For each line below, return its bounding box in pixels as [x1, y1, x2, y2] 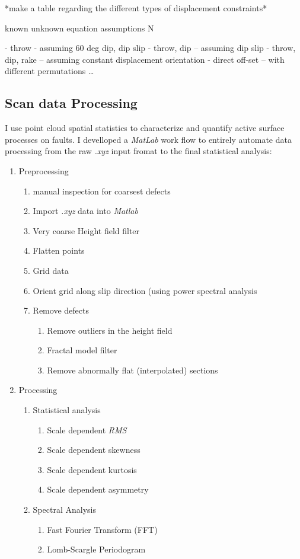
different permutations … [5, 65, 94, 77]
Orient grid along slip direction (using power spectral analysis [33, 284, 257, 296]
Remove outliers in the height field [47, 324, 173, 336]
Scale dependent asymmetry [47, 483, 149, 496]
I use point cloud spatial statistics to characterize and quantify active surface [5, 122, 285, 134]
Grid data [33, 264, 69, 276]
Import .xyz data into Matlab [33, 205, 138, 217]
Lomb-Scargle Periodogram [47, 543, 146, 555]
